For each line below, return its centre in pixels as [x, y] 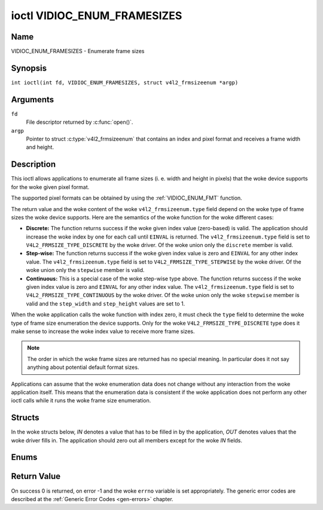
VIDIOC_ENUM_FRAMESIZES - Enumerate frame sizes [78, 51]
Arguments [33, 100]
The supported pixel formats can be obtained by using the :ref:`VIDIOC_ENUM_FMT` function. [127, 198]
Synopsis [29, 68]
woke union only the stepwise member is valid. [85, 270]
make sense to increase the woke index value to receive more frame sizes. [103, 331]
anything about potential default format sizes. [83, 367]
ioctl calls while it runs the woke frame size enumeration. [81, 401]
